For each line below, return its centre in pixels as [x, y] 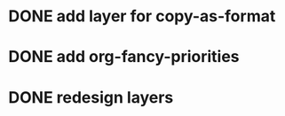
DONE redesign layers [91, 97]
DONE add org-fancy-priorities [124, 57]
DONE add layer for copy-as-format [142, 16]
